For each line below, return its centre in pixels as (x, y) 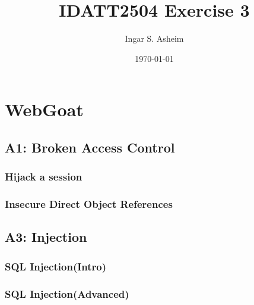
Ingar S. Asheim (154, 38)
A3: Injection (46, 237)
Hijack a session (44, 177)
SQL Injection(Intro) (56, 266)
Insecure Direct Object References (89, 204)
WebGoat (44, 109)
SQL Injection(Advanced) (67, 293)
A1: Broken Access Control (90, 147)
